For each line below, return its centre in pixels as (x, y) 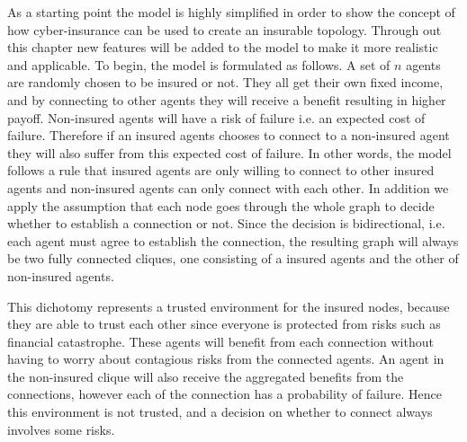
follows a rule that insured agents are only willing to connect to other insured (221, 170)
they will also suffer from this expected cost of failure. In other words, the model (229, 152)
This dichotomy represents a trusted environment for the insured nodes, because (229, 306)
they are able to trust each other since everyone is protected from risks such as (224, 324)
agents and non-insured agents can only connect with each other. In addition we (228, 187)
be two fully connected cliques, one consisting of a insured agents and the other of (233, 258)
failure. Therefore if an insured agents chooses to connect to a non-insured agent (229, 135)
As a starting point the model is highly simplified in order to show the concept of (231, 12)
